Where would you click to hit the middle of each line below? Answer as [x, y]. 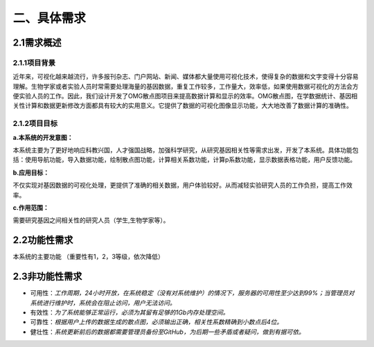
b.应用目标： [31, 172]
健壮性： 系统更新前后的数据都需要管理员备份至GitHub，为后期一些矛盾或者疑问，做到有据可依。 [167, 332]
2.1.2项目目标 [35, 123]
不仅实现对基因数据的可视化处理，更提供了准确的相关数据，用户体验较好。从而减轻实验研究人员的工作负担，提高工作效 [182, 185]
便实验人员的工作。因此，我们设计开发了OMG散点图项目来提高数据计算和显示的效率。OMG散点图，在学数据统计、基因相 [185, 96]
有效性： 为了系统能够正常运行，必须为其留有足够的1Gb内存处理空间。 [130, 312]
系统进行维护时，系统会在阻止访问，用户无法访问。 [103, 303]
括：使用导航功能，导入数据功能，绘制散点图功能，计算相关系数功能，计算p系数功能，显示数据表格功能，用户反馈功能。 [185, 160]
